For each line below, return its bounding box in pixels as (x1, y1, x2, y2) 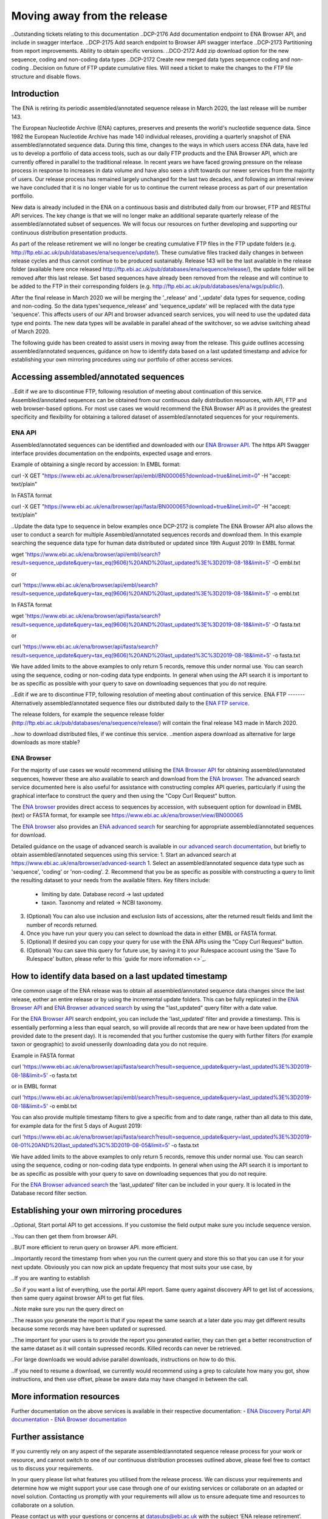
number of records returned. (26, 921, 98, 928)
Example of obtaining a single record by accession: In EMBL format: (11, 461, 181, 468)
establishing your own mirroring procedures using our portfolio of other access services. (11, 356, 233, 363)
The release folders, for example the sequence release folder (11, 711, 165, 718)
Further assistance (11, 1432, 84, 1442)
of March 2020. (11, 328, 50, 335)
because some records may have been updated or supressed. (11, 1325, 167, 1332)
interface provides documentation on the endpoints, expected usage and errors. (11, 450, 212, 457)
